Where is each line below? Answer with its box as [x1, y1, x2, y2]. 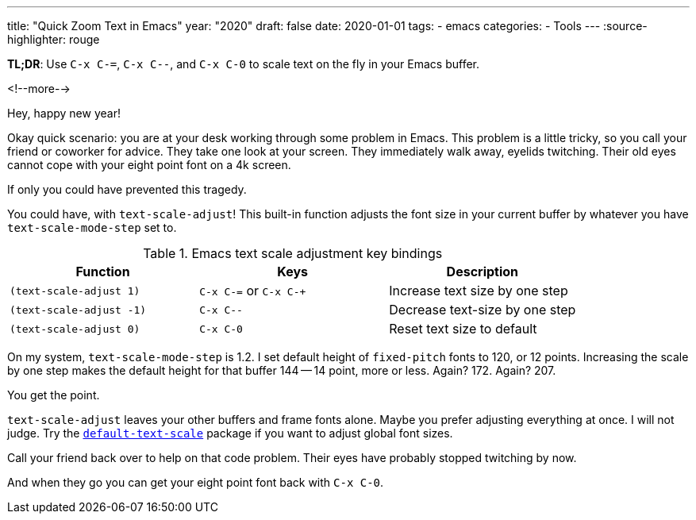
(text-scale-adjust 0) [10, 322, 140, 335]
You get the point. [7, 388, 100, 402]
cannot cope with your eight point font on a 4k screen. [7, 158, 291, 171]
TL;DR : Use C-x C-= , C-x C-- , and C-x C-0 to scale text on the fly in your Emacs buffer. [7, 57, 480, 71]
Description [446, 264, 519, 279]
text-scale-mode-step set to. [7, 221, 177, 234]
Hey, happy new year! [7, 106, 121, 120]
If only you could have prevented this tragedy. [7, 183, 247, 196]
